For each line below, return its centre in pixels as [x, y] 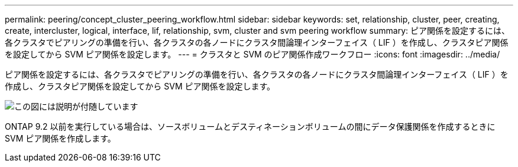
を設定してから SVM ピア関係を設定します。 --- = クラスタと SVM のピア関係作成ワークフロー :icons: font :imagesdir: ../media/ [252, 54]
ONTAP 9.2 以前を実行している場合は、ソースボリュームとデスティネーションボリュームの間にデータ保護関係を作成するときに [250, 126]
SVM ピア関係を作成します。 [60, 138]
